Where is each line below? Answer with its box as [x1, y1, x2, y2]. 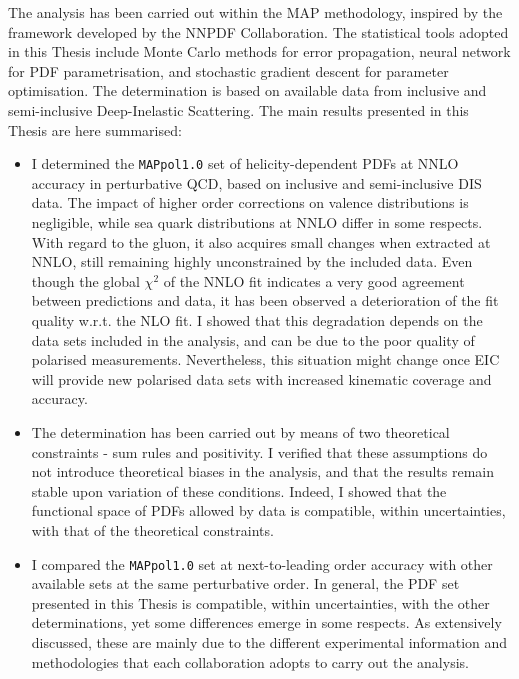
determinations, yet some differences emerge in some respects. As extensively [31, 612, 502, 633]
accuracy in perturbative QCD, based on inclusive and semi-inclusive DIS [31, 172, 482, 193]
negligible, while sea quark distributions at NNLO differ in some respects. [31, 212, 483, 232]
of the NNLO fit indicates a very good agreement [163, 270, 465, 291]
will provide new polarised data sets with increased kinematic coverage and [31, 368, 492, 389]
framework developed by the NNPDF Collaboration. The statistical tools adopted [8, 21, 509, 42]
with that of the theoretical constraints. [31, 519, 274, 540]
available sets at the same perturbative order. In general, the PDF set [31, 573, 460, 594]
